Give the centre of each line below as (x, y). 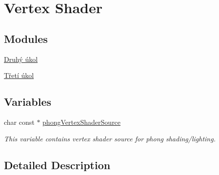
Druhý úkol (21, 59)
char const (19, 122)
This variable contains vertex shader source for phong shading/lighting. (110, 138)
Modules (26, 38)
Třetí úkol (19, 75)
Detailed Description (57, 165)
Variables (28, 102)
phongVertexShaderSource (82, 122)
